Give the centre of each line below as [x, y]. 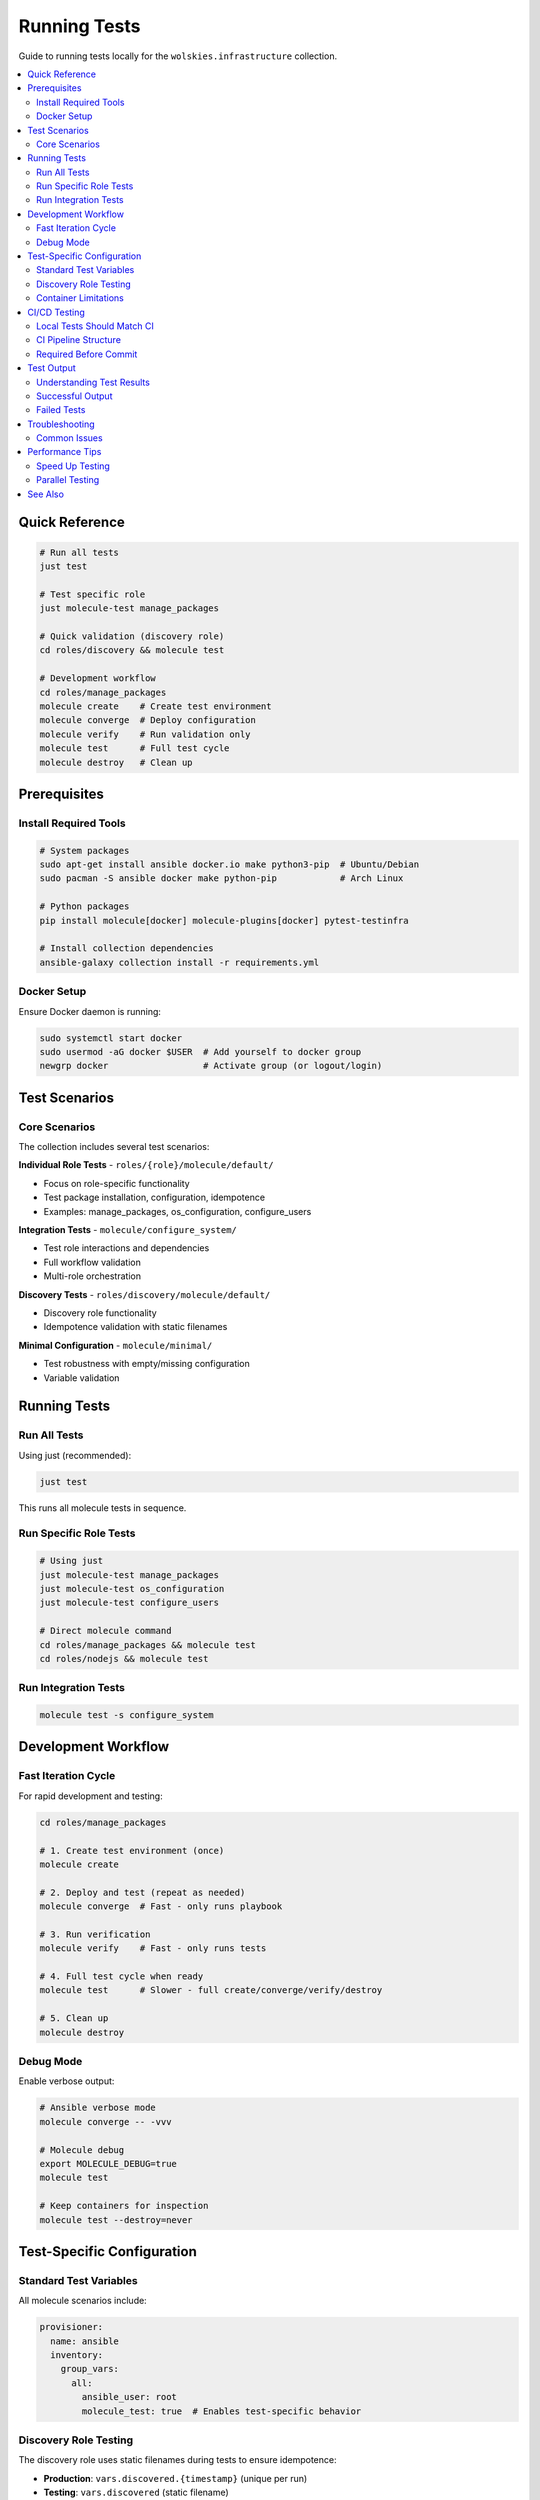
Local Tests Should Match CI [95, 326]
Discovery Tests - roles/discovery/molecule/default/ [144, 1294]
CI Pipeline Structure [79, 340]
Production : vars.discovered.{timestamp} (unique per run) [175, 2478]
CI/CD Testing [56, 312]
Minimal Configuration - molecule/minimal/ [115, 1345]
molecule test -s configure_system [126, 1715]
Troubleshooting [61, 424]
